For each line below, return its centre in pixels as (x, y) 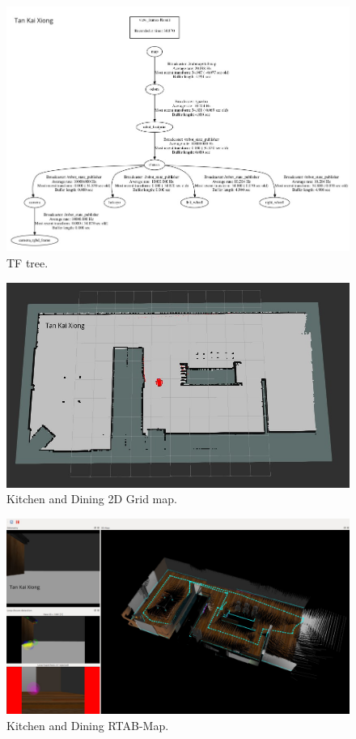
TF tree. (28, 262)
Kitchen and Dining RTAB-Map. (88, 725)
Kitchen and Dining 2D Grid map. (92, 499)
